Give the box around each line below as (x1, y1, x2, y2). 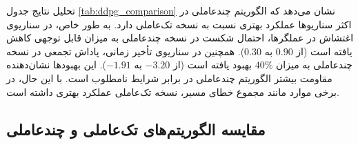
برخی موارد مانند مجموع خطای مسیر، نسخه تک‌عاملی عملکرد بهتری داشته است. (6, 84, 339, 99)
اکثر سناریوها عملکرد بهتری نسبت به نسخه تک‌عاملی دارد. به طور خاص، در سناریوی (6, 17, 352, 31)
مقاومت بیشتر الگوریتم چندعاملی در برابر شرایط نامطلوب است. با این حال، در (6, 70, 332, 85)
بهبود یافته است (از (172, 57, 252, 72)
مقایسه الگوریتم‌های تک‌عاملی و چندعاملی (6, 118, 266, 139)
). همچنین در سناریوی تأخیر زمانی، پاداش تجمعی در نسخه (6, 43, 245, 58)
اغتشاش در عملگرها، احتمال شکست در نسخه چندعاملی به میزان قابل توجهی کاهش (6, 30, 354, 45)
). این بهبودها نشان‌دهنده (6, 57, 106, 72)
